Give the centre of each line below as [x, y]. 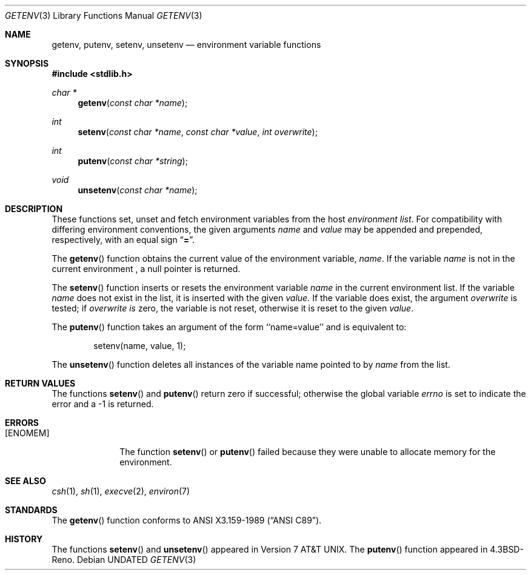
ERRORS [22, 423]
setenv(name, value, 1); [140, 346]
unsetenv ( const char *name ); [138, 190]
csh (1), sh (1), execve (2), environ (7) [121, 491]
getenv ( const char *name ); [133, 103]
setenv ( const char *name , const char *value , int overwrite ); [198, 132]
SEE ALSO [25, 481]
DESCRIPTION [34, 209]
